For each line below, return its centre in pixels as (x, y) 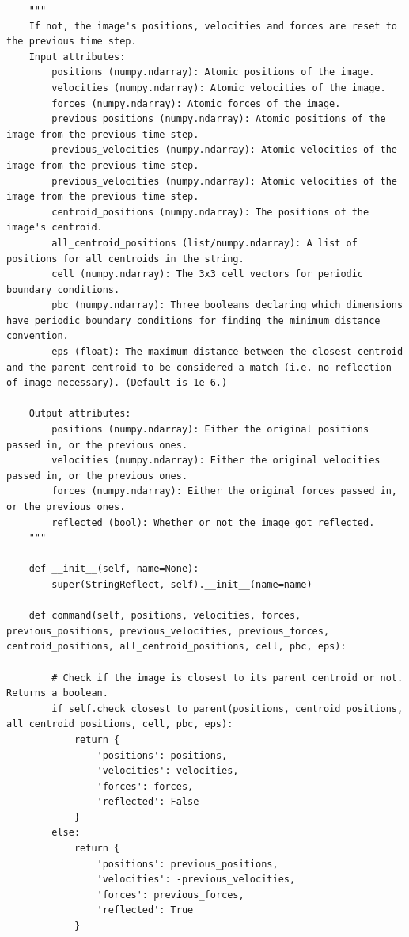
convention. (38, 336)
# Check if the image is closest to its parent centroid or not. (227, 678)
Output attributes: (80, 414)
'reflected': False (148, 802)
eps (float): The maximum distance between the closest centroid (227, 352)
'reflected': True (145, 910)
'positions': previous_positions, (187, 864)
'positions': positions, (162, 755)
